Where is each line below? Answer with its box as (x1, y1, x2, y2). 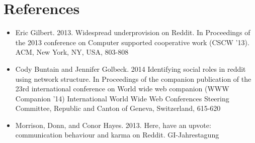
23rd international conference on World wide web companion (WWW (15, 83, 229, 94)
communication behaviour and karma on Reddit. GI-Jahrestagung (15, 129, 219, 140)
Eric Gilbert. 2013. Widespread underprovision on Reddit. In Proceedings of (15, 27, 250, 38)
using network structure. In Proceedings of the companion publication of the (15, 73, 251, 84)
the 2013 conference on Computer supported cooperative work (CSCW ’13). (15, 37, 249, 47)
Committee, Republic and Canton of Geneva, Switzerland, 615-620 (15, 103, 221, 113)
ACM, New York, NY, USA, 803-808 (15, 47, 129, 57)
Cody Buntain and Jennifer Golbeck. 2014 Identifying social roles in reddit (15, 63, 246, 74)
